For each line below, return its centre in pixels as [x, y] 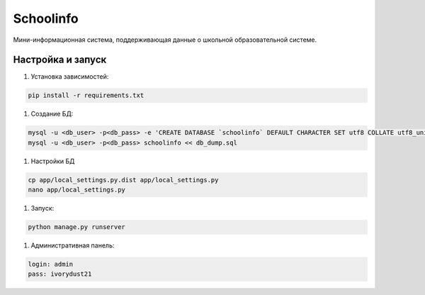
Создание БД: [52, 114]
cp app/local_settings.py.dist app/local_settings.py [123, 180]
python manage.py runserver [76, 227]
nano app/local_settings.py [76, 190]
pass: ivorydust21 [60, 274]
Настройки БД [53, 161]
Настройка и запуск [60, 60]
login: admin [51, 265]
